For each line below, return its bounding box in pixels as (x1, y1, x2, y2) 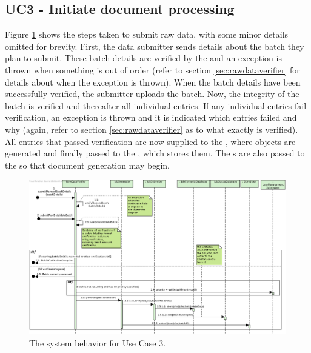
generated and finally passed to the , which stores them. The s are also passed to (5, 147, 305, 160)
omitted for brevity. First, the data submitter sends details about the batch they (5, 39, 304, 52)
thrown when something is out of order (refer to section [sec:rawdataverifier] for (5, 63, 300, 76)
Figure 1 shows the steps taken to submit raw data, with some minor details (5, 28, 289, 41)
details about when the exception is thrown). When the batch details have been (5, 75, 301, 88)
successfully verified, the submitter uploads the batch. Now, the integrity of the (5, 87, 299, 100)
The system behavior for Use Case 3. (29, 336, 166, 349)
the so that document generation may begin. (5, 158, 170, 171)
